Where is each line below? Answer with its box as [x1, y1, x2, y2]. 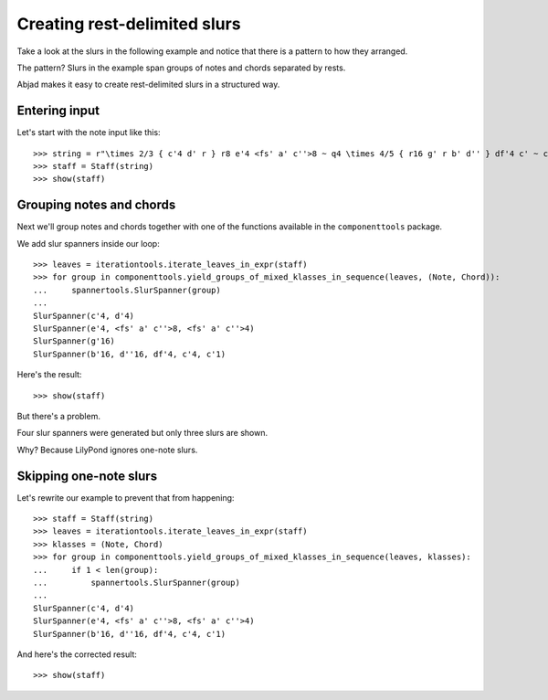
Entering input [16, 103, 100, 119]
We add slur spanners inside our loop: [16, 238, 160, 249]
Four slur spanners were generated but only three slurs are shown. [16, 428, 269, 439]
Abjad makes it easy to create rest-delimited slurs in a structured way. [16, 79, 280, 90]
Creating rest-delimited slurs [16, 14, 241, 34]
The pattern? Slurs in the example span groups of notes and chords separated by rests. [16, 62, 346, 73]
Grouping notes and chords [16, 197, 176, 213]
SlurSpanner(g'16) [33, 336, 116, 346]
